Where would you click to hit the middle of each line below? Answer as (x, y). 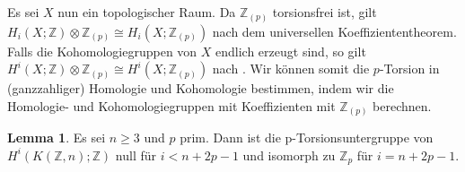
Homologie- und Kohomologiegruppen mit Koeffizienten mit (171, 105)
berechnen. (402, 105)
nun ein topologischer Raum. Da (147, 12)
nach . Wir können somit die (291, 69)
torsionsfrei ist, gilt (325, 12)
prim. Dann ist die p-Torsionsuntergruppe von (307, 138)
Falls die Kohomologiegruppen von (102, 51)
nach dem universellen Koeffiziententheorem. (334, 31)
